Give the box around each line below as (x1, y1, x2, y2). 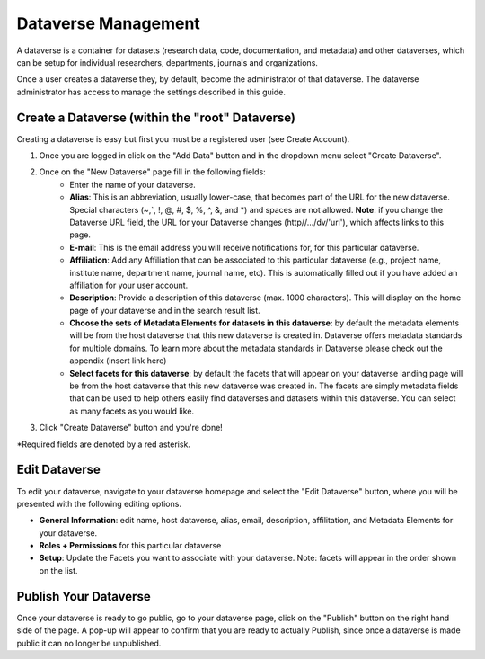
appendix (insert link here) (69, 355, 167, 366)
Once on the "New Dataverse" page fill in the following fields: (39, 166, 267, 177)
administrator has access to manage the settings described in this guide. (16, 86, 287, 97)
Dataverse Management (16, 13, 201, 33)
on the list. (39, 565, 78, 575)
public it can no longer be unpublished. (16, 637, 162, 648)
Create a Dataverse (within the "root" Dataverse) (16, 110, 296, 125)
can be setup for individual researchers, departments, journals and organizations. (16, 57, 319, 67)
